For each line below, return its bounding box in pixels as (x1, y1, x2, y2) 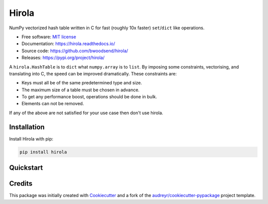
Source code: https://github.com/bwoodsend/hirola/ (21, 48, 129, 54)
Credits (9, 179, 33, 188)
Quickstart (9, 164, 43, 172)
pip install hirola (19, 149, 67, 155)
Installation (9, 123, 45, 131)
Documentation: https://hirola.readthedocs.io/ (21, 41, 115, 47)
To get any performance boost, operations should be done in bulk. (21, 94, 157, 100)
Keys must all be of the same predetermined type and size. (21, 80, 142, 86)
